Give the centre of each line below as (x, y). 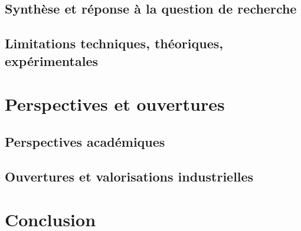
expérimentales (51, 60)
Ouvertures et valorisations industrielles (129, 176)
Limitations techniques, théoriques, (114, 43)
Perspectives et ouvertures (115, 104)
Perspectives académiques (85, 141)
